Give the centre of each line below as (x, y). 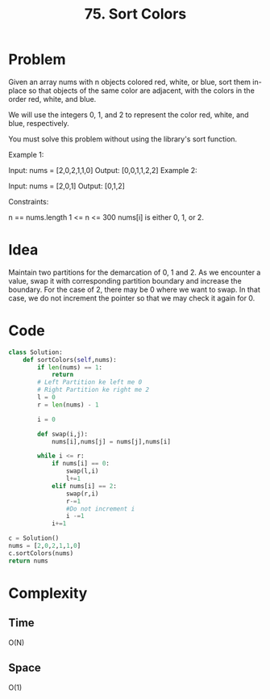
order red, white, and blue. (52, 99)
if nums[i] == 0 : (81, 464)
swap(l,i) (82, 471)
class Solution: (35, 352)
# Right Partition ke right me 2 (93, 390)
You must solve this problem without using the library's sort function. (123, 139)
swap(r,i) (82, 494)
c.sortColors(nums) (41, 553)
